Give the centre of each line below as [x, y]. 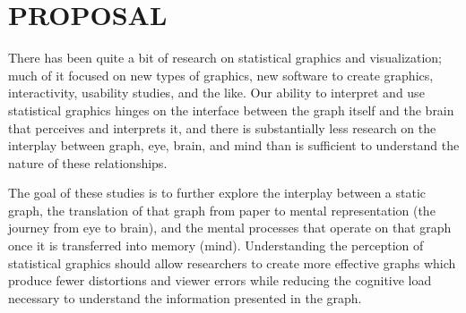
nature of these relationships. [88, 162]
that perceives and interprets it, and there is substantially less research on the [222, 127]
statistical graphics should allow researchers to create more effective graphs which [232, 262]
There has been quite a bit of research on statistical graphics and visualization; [225, 58]
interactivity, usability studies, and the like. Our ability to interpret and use [216, 93]
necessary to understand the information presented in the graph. [185, 297]
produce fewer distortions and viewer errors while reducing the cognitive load [220, 280]
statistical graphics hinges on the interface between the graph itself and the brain [231, 110]
